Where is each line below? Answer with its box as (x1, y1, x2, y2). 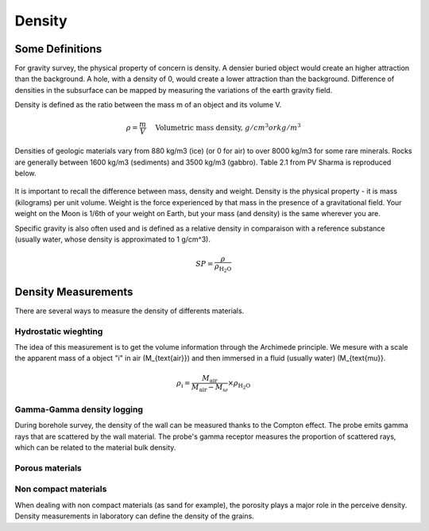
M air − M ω (191, 382, 228, 393)
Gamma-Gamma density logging (14, 404, 143, 415)
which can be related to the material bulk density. (14, 443, 176, 452)
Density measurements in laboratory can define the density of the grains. (14, 511, 254, 521)
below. (14, 169, 37, 178)
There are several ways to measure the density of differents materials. (14, 306, 245, 316)
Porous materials (14, 462, 83, 473)
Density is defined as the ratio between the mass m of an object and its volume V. (14, 100, 282, 110)
